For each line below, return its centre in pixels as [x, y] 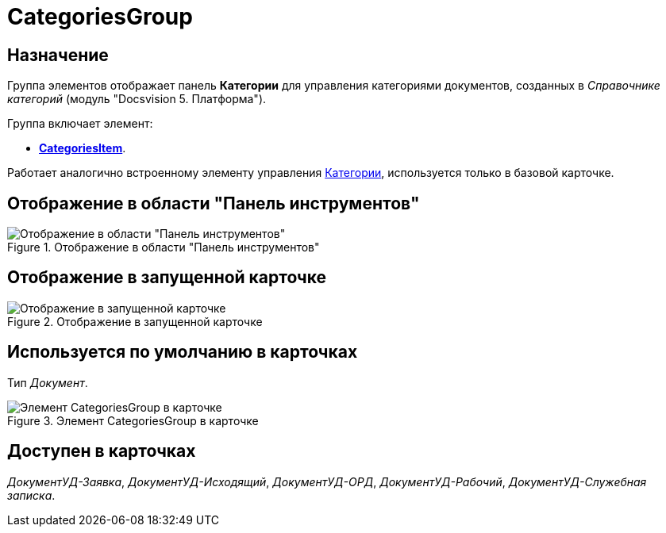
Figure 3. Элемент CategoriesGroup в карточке [133, 420]
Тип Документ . [48, 382]
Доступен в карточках [102, 451]
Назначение [58, 55]
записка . [31, 495]
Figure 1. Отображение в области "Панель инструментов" [164, 247]
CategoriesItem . [83, 148]
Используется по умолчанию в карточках [183, 352]
